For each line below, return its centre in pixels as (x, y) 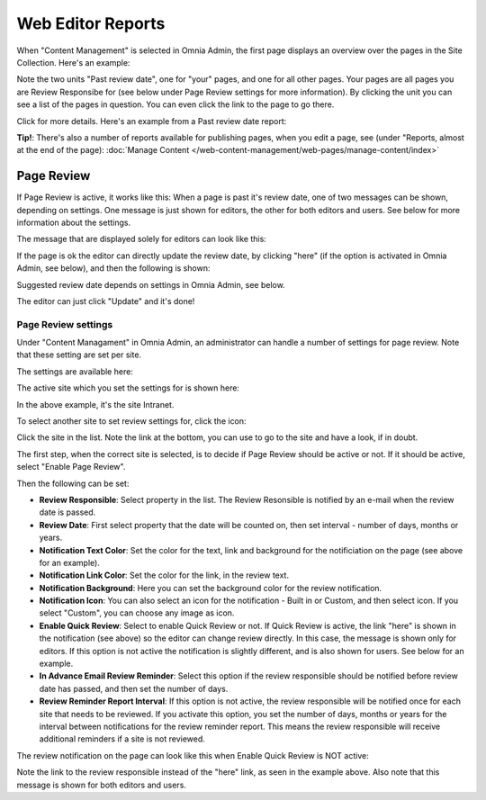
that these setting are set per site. (79, 355)
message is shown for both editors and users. (101, 785)
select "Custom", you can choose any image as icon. (137, 613)
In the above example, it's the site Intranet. (95, 404)
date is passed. (67, 512)
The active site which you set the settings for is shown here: (128, 388)
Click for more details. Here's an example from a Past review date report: (152, 121)
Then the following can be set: (73, 483)
